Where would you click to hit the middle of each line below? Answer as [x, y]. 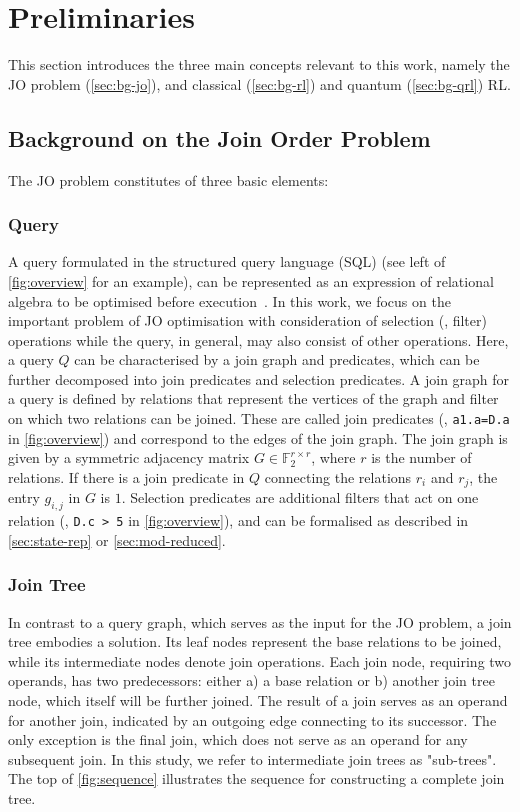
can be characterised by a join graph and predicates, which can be [277, 359]
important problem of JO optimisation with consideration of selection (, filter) [247, 320]
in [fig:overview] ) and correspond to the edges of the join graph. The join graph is [258, 437]
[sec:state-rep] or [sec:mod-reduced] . [117, 539]
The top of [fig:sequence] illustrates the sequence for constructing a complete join [256, 778]
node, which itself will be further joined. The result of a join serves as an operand [258, 700]
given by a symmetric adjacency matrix [129, 457]
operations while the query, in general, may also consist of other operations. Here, [258, 339]
